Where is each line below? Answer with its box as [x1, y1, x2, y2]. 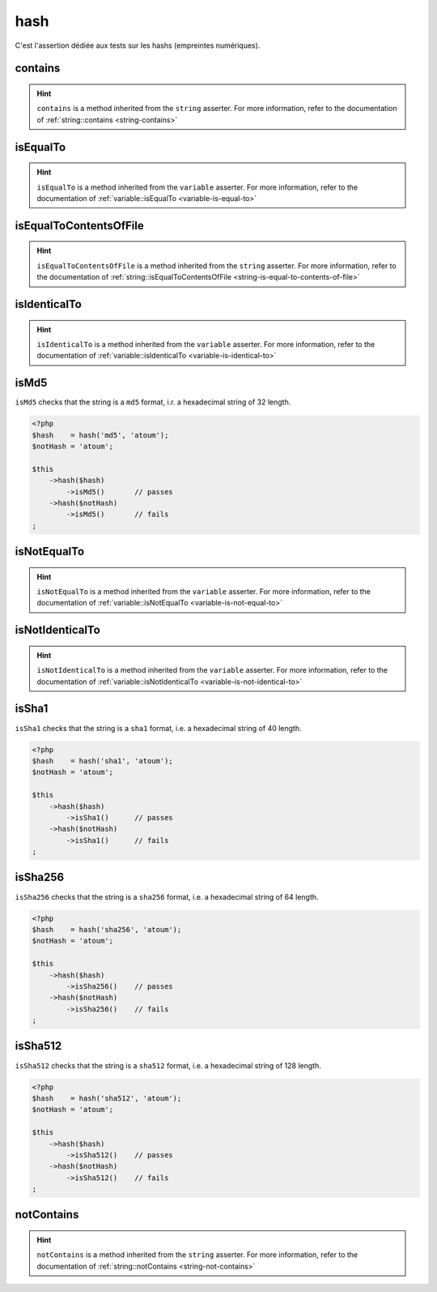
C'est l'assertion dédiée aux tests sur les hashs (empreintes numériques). [15, 41, 261, 50]
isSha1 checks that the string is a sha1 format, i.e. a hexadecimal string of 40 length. [15, 723, 302, 733]
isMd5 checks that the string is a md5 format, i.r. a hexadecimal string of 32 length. [15, 397, 291, 407]
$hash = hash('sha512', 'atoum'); [32, 1093, 182, 1102]
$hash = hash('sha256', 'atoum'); [32, 925, 182, 934]
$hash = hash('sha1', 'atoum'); [32, 756, 173, 765]
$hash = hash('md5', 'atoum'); [32, 430, 169, 439]
